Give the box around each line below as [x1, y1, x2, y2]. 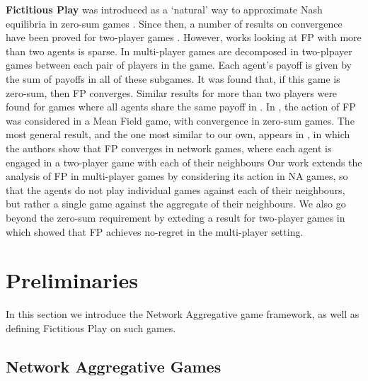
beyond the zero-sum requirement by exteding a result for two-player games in [6, 210, 345, 224]
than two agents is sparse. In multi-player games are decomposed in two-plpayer [6, 43, 352, 58]
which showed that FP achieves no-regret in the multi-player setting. [6, 224, 304, 239]
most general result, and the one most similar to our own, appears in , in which [6, 127, 350, 142]
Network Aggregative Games [6, 355, 222, 377]
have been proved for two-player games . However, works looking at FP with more [6, 30, 362, 45]
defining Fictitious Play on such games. [6, 320, 176, 335]
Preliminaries [6, 266, 138, 295]
